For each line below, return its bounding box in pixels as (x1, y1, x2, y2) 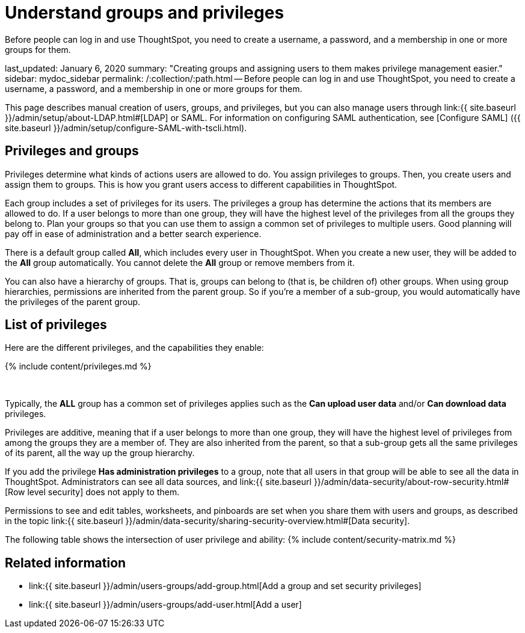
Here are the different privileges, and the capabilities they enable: (5, 342, 264, 353)
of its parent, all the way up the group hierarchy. (5, 448, 195, 459)
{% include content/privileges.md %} (5, 361, 152, 372)
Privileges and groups (5, 143, 139, 159)
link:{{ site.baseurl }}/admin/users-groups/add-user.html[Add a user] (29, 599, 302, 610)
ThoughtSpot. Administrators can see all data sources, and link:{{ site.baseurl (5, 477, 312, 487)
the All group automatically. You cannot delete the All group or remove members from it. (5, 257, 355, 268)
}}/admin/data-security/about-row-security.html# (313, 477, 509, 487)
